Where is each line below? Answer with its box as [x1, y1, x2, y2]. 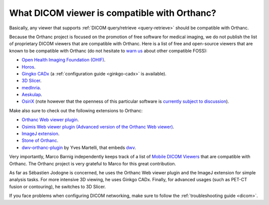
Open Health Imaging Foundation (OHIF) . [21, 57, 106, 63]
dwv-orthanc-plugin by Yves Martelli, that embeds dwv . [21, 144, 136, 150]
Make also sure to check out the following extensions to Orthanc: [9, 107, 143, 114]
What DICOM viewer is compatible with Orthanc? [9, 7, 217, 18]
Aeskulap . [21, 92, 42, 98]
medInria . [21, 84, 41, 90]
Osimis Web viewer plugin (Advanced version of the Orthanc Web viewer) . [21, 124, 174, 130]
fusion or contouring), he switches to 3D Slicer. [9, 184, 106, 190]
